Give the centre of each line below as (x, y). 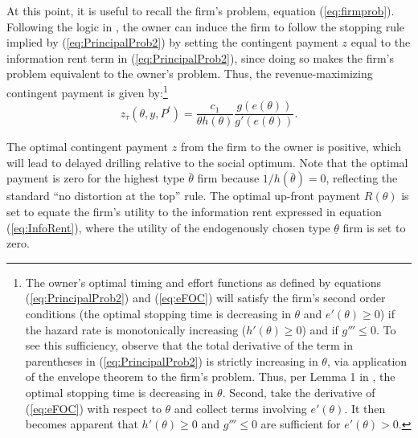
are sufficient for (301, 424)
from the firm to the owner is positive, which (291, 147)
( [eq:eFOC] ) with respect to (93, 408)
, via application (367, 360)
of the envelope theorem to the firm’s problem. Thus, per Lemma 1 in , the (210, 377)
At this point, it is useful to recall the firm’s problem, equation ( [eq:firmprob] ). (201, 10)
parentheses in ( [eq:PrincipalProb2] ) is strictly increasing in (172, 360)
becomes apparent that (82, 424)
